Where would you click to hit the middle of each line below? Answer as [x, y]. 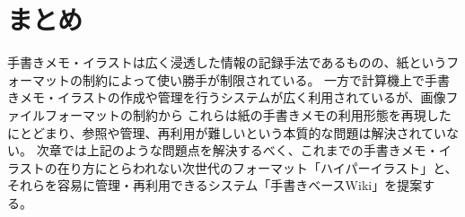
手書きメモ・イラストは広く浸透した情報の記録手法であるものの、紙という [227, 62]
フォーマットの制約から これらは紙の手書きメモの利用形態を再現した [248, 114]
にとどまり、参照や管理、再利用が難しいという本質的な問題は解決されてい [227, 132]
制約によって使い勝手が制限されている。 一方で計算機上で [254, 79]
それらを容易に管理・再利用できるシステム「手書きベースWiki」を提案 [215, 185]
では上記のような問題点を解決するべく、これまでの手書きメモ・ [250, 150]
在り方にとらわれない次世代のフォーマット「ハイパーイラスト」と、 [257, 167]
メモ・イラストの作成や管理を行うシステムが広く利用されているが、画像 [232, 97]
